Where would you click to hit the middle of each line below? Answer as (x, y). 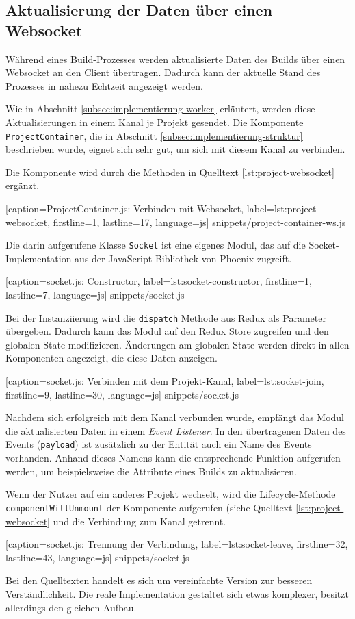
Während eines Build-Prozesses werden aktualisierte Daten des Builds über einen (175, 59)
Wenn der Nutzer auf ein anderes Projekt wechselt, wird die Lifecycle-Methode (171, 494)
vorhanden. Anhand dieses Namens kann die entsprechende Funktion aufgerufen (173, 458)
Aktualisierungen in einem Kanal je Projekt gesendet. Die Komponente (155, 122)
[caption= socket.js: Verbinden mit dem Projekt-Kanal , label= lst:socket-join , (165, 381)
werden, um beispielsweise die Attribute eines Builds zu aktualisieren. (151, 471)
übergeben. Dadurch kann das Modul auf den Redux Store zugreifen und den (167, 331)
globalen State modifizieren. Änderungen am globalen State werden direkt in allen (177, 344)
